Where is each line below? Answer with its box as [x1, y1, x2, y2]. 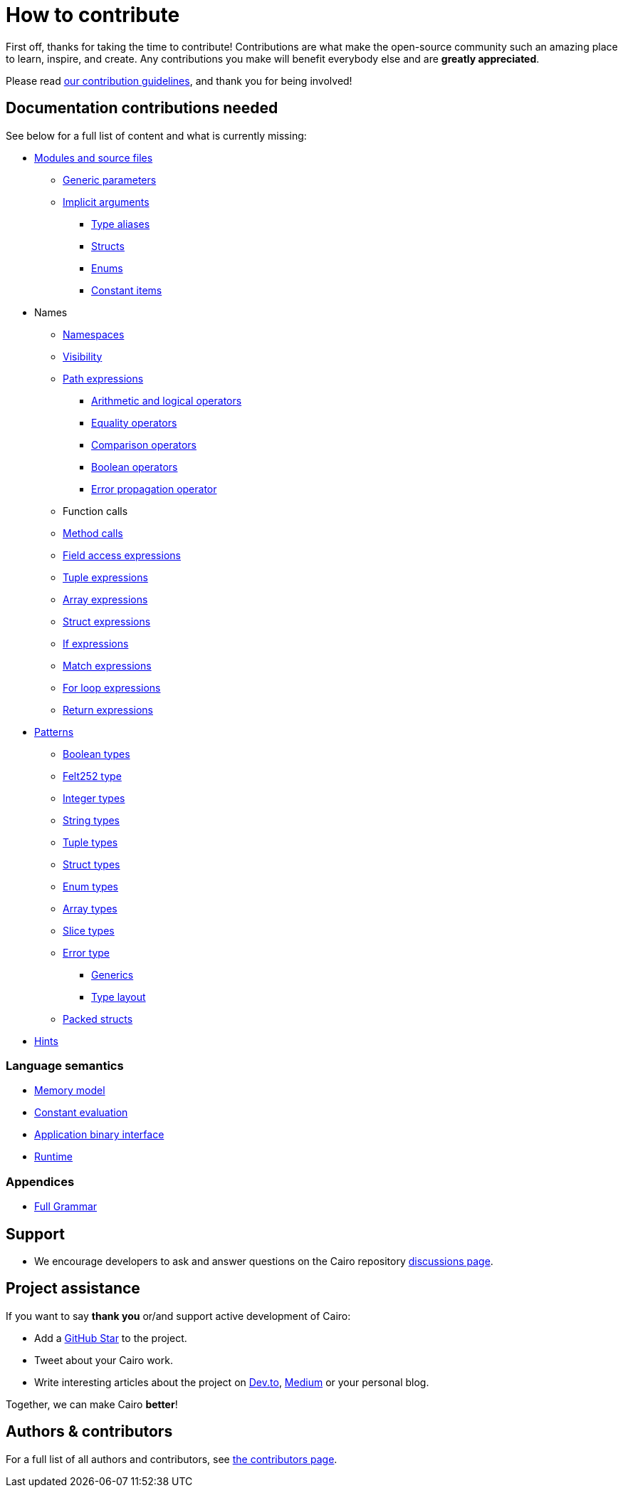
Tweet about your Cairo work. [34, 1353, 173, 1366]
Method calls [63, 526, 123, 539]
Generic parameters [63, 173, 157, 186]
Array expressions [63, 593, 148, 605]
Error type [63, 946, 110, 959]
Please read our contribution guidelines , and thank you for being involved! [6, 74, 352, 87]
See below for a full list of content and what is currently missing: [6, 129, 307, 142]
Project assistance [6, 1279, 140, 1298]
